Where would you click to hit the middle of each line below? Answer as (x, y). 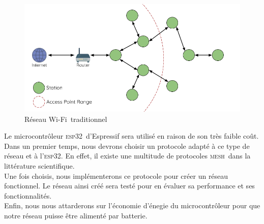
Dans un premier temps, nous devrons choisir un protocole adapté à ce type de (127, 146)
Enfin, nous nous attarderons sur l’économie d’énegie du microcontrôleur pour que (132, 205)
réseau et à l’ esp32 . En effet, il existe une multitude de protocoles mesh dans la (127, 156)
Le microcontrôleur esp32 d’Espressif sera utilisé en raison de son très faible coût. (131, 136)
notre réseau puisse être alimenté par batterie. (76, 215)
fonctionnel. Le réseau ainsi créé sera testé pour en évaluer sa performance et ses (129, 186)
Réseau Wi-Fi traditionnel (66, 119)
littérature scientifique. (39, 165)
